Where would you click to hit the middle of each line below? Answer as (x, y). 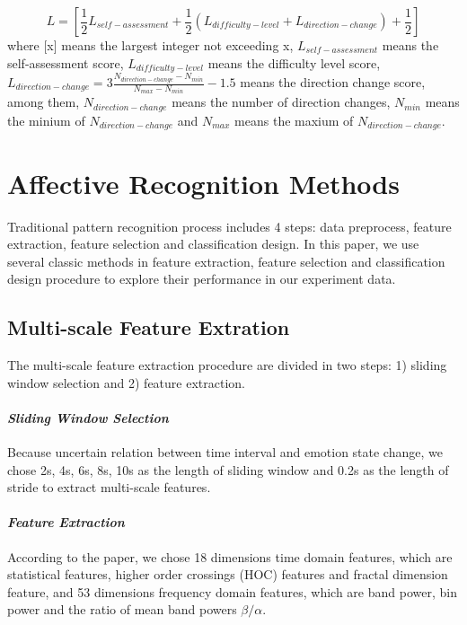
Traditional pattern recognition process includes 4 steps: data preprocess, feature (229, 226)
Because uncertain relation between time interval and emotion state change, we (225, 452)
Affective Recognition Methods (203, 183)
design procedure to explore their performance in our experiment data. (202, 279)
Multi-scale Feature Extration (149, 327)
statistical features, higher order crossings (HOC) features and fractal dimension (228, 574)
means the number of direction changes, (281, 102)
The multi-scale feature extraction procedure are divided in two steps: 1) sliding (227, 365)
